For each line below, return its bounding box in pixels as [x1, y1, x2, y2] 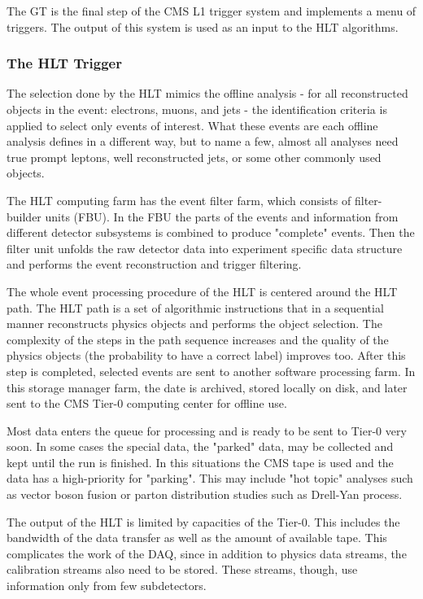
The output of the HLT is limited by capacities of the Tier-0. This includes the [7, 513, 400, 530]
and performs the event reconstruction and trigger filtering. [7, 256, 302, 273]
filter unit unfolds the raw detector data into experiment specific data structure [7, 239, 403, 256]
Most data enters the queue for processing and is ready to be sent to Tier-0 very [7, 422, 407, 439]
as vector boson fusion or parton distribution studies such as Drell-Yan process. [7, 486, 403, 503]
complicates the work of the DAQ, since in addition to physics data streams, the [7, 544, 407, 562]
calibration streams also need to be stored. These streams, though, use [7, 561, 358, 578]
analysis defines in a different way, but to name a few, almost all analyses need [7, 133, 399, 150]
